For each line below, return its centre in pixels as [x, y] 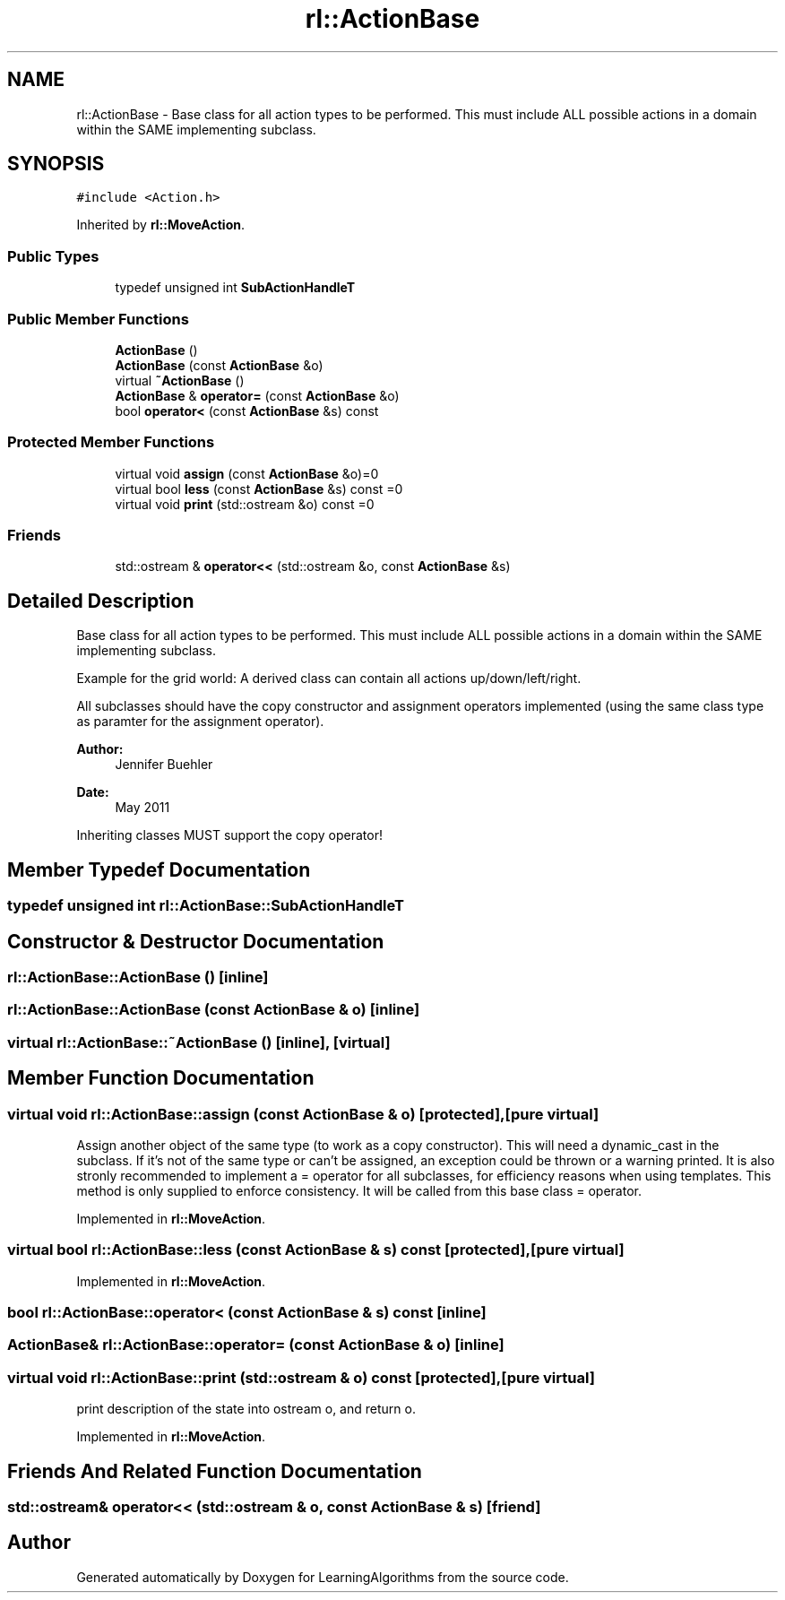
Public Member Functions [98, 319]
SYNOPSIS [56, 164]
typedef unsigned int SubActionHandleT [235, 288]
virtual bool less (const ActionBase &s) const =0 [259, 489]
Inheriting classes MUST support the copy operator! [229, 835]
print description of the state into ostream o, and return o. [246, 1409]
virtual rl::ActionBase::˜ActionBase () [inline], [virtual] [199, 1042]
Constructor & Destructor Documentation [196, 941]
